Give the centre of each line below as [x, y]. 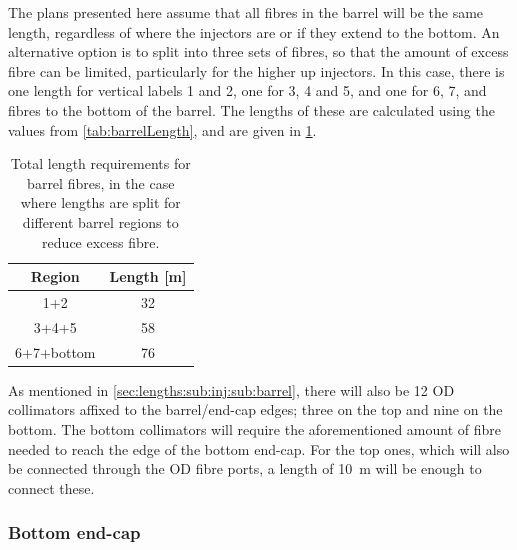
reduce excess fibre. [101, 241]
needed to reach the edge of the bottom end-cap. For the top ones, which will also [259, 448]
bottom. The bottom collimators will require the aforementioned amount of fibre [255, 428]
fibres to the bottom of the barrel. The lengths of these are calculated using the [251, 109]
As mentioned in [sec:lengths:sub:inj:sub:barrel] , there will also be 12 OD [231, 389]
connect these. [51, 487]
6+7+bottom [55, 351]
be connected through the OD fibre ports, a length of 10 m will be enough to [245, 468]
